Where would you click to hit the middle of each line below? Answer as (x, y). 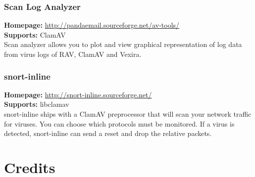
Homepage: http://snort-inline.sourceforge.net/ (78, 94)
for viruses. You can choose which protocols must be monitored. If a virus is (119, 123)
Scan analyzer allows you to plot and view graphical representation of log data (123, 44)
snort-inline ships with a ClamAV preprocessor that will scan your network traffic (128, 114)
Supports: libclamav (37, 104)
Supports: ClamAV (35, 34)
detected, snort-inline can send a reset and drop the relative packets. (108, 133)
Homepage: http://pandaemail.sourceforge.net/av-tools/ (92, 25)
